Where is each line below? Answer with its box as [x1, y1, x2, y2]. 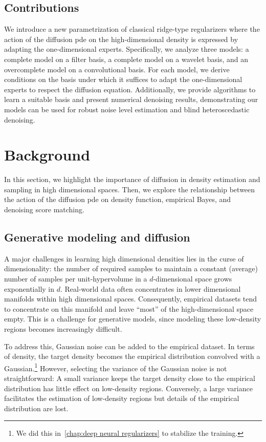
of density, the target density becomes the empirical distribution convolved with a [4, 351, 260, 361]
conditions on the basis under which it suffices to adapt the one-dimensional [4, 74, 242, 85]
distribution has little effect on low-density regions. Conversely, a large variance [4, 383, 253, 393]
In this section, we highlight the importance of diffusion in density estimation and [4, 174, 260, 185]
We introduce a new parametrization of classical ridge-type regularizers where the [4, 24, 260, 34]
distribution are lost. [4, 403, 69, 413]
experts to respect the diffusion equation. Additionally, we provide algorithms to [4, 84, 256, 94]
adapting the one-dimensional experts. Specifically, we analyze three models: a [4, 44, 249, 54]
